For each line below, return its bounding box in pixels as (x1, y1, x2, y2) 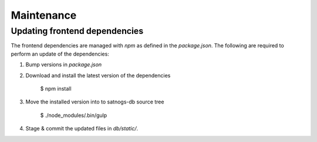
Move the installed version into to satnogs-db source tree (25, 98, 164, 105)
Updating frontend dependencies (11, 26, 144, 36)
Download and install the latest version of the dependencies (25, 72, 171, 79)
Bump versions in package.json (25, 61, 102, 68)
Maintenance (11, 9, 77, 22)
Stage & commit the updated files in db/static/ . (25, 125, 139, 132)
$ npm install (40, 85, 72, 92)
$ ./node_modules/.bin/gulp (40, 112, 107, 119)
